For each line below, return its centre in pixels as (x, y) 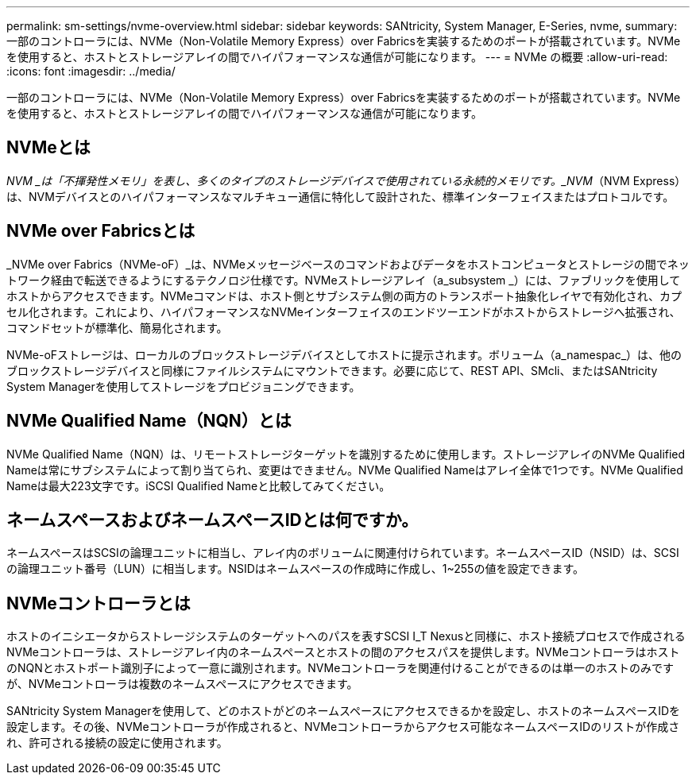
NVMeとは (48, 148)
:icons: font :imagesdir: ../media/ (91, 71)
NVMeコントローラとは (99, 603)
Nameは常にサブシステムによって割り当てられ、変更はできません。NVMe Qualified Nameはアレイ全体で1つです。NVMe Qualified (345, 470)
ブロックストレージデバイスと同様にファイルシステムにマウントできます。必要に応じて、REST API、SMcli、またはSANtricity (332, 370)
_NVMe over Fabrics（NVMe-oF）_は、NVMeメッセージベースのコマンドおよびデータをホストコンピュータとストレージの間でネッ (348, 264)
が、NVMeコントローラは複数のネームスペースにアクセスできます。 (182, 684)
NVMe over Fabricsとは (101, 231)
